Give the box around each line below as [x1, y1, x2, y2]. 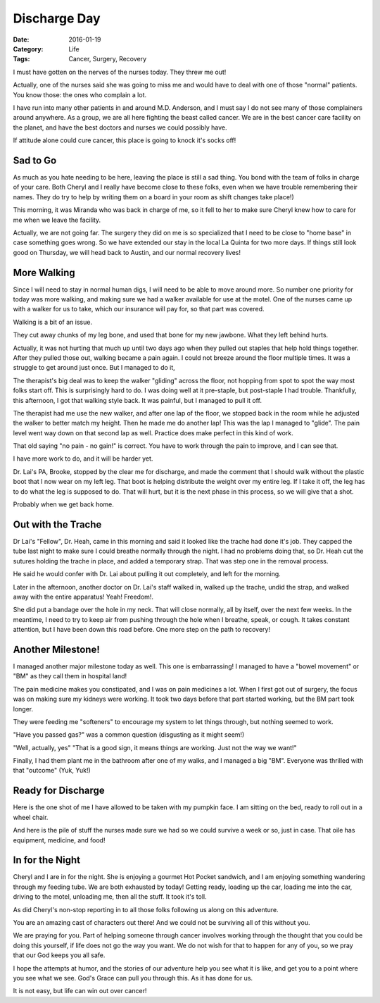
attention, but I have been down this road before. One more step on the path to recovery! [13, 625, 271, 634]
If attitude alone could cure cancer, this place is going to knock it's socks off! [13, 136, 236, 144]
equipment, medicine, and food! [13, 835, 106, 845]
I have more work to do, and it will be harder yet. [13, 454, 153, 463]
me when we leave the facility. [13, 216, 101, 224]
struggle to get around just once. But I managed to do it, [13, 363, 175, 372]
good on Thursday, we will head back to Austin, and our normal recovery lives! [13, 248, 241, 256]
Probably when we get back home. [13, 500, 114, 509]
